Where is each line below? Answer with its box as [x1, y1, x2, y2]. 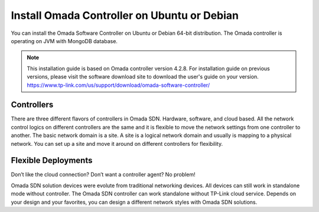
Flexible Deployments [11, 155, 93, 165]
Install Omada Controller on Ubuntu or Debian [11, 9, 239, 22]
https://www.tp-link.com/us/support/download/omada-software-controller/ [27, 81, 210, 89]
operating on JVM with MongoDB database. [11, 37, 118, 44]
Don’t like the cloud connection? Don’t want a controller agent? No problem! [11, 171, 196, 178]
